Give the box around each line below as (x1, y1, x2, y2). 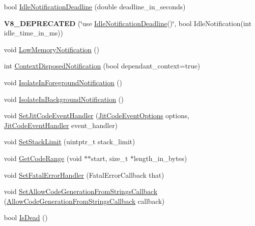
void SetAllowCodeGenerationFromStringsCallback (4, 186, 158, 196)
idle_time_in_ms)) (4, 28, 63, 38)
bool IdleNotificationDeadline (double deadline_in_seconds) (4, 1, 186, 11)
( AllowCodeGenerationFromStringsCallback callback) (4, 195, 165, 206)
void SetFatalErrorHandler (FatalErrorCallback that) (4, 169, 164, 180)
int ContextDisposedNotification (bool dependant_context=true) (4, 61, 200, 71)
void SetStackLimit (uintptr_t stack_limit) (4, 136, 135, 147)
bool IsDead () (4, 212, 48, 223)
